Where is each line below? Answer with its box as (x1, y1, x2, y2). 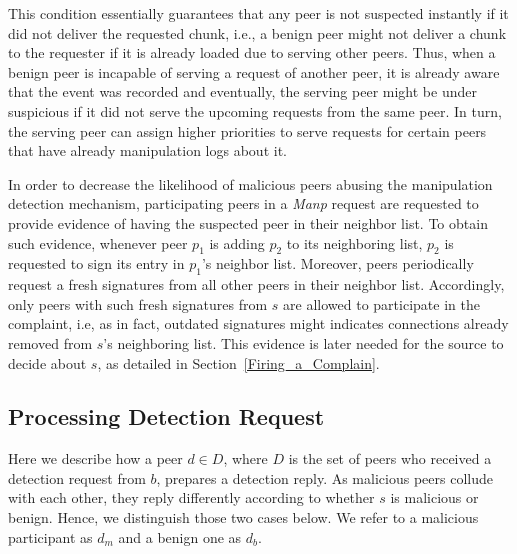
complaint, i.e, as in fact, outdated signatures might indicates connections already (8, 313, 509, 334)
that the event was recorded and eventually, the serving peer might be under (8, 81, 477, 102)
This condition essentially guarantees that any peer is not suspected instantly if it (8, 3, 509, 23)
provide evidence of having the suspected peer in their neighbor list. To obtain (8, 212, 488, 233)
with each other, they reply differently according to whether (8, 487, 375, 508)
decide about (8, 352, 87, 373)
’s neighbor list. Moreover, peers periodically (201, 253, 474, 274)
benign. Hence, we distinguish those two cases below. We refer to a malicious (8, 507, 479, 528)
